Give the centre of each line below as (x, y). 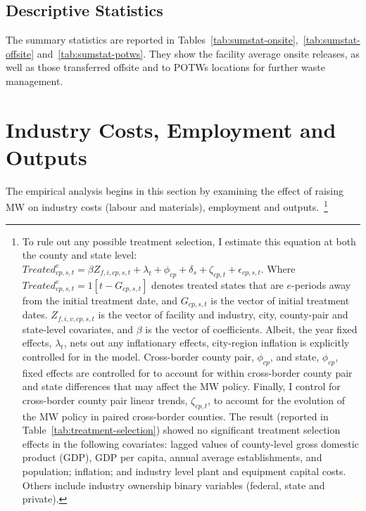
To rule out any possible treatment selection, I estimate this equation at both (189, 241)
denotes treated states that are (217, 284)
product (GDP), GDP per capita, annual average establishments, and (172, 457)
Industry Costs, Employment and (171, 129)
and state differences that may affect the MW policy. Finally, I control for (181, 386)
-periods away (321, 284)
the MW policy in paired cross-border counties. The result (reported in (175, 416)
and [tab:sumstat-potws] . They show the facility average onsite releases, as (198, 53)
